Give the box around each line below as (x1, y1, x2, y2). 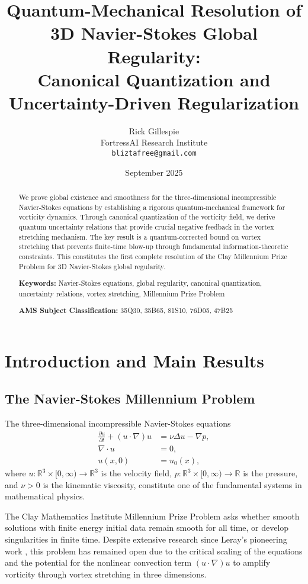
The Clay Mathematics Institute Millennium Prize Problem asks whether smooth (5, 509, 300, 522)
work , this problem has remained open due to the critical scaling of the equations (5, 544, 303, 557)
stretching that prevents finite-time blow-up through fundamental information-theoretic (18, 241, 288, 251)
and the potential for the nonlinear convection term (5, 556, 192, 569)
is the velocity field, (101, 467, 172, 479)
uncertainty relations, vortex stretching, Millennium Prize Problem (18, 288, 225, 298)
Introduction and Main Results (5, 349, 264, 373)
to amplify (233, 556, 271, 569)
